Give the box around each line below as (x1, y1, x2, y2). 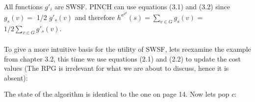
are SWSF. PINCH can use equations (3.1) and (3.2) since (54, 1, 230, 11)
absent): (4, 72, 28, 82)
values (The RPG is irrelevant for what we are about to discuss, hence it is (4, 63, 229, 73)
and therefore (75, 12, 115, 22)
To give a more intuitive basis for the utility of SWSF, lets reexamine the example (4, 44, 251, 54)
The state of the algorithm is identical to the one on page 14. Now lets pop (4, 89, 229, 99)
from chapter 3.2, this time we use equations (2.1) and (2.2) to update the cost (4, 53, 241, 63)
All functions (4, 1, 43, 11)
